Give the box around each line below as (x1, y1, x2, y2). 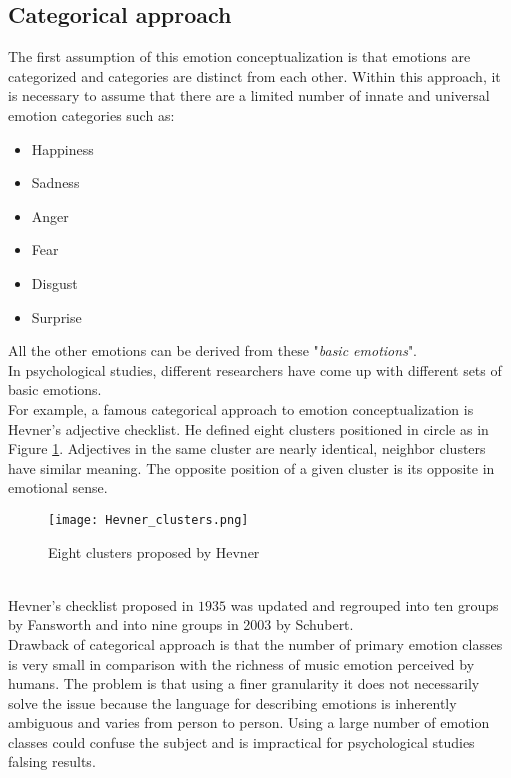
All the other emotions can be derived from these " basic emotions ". (8, 340, 418, 361)
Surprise (31, 306, 82, 327)
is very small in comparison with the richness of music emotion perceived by (8, 653, 475, 674)
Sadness (31, 172, 80, 193)
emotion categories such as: (8, 104, 175, 125)
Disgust (31, 272, 78, 293)
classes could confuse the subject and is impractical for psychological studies (8, 731, 475, 752)
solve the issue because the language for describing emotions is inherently (8, 692, 457, 713)
